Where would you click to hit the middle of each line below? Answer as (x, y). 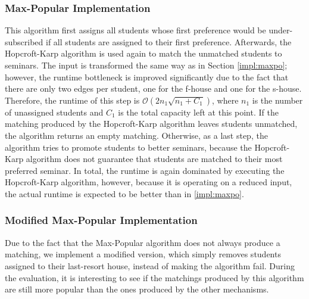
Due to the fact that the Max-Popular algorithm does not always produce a (143, 242)
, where (225, 100)
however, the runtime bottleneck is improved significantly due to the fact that (147, 77)
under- (281, 30)
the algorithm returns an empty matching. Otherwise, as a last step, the (136, 135)
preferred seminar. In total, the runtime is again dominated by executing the (145, 170)
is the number (277, 100)
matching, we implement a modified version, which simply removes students (143, 254)
